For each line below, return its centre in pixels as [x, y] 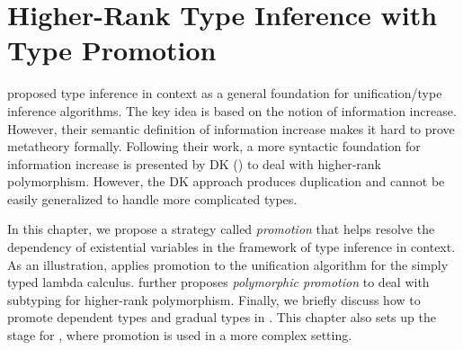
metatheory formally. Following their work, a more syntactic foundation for [214, 146]
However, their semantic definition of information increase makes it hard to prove [231, 128]
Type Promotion [112, 50]
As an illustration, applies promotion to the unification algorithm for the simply [228, 264]
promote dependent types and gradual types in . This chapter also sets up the [222, 317]
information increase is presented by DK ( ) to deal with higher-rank [194, 163]
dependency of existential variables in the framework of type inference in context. [231, 247]
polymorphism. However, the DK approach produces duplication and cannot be [226, 181]
